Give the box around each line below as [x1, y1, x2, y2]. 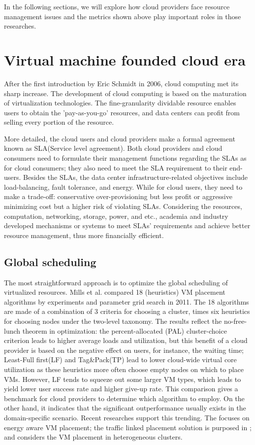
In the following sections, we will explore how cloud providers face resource [4, 1, 230, 11]
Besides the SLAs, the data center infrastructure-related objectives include [23, 172, 248, 182]
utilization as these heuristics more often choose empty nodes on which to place [4, 364, 244, 374]
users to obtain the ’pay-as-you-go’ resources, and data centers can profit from [4, 107, 240, 117]
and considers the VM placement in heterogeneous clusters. [4, 432, 183, 442]
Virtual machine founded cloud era [4, 49, 246, 69]
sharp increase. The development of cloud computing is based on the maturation [4, 88, 247, 98]
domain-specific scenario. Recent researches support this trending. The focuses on [4, 412, 250, 422]
